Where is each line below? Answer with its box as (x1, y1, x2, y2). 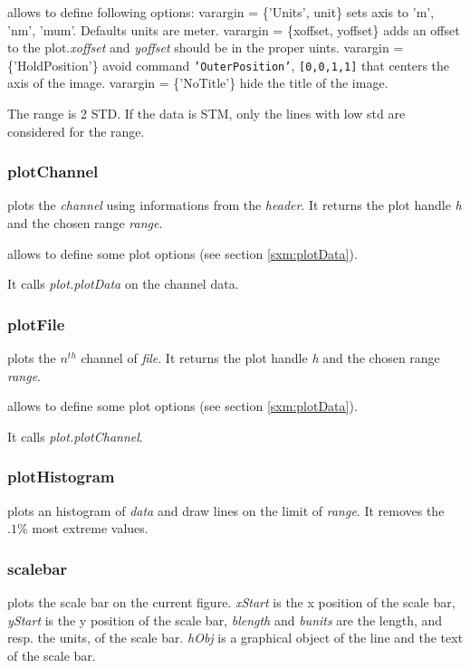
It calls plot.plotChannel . (7, 426, 143, 445)
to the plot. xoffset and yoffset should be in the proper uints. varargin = (7, 38, 404, 57)
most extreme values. (32, 519, 149, 538)
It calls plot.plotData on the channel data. (7, 274, 239, 293)
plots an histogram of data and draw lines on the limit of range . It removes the (7, 501, 445, 520)
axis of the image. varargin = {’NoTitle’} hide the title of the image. (7, 73, 388, 92)
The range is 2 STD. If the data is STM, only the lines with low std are (7, 104, 406, 123)
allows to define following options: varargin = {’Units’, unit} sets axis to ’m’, (7, 3, 435, 21)
